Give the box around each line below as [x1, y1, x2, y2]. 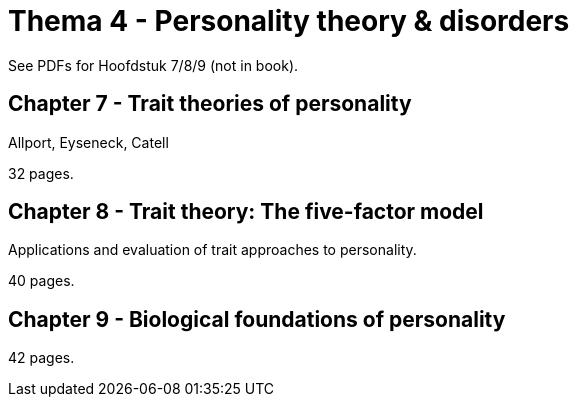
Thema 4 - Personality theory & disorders [8, 4, 570, 38]
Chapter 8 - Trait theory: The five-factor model [8, 199, 484, 225]
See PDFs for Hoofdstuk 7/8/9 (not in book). [8, 56, 299, 74]
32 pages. [8, 164, 74, 182]
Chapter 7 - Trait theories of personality [8, 91, 412, 117]
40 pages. [8, 272, 75, 290]
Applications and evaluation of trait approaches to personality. [8, 241, 417, 259]
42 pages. [8, 349, 75, 367]
